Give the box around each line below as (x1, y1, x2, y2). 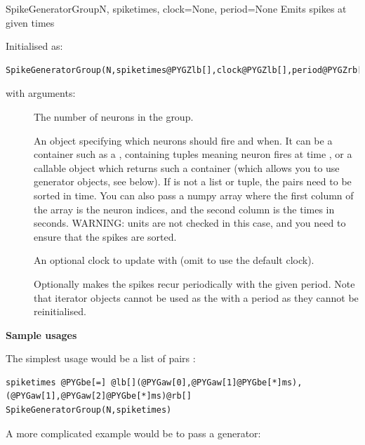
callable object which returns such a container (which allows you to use (34, 160, 340, 175)
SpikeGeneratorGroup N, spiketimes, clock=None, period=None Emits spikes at (6, 1, 347, 15)
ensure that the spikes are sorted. (34, 229, 177, 244)
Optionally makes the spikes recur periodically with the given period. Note (34, 276, 355, 291)
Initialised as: (6, 39, 63, 53)
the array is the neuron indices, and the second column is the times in (34, 201, 335, 216)
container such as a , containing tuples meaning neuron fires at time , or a (34, 147, 352, 161)
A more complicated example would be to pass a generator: (6, 425, 261, 440)
